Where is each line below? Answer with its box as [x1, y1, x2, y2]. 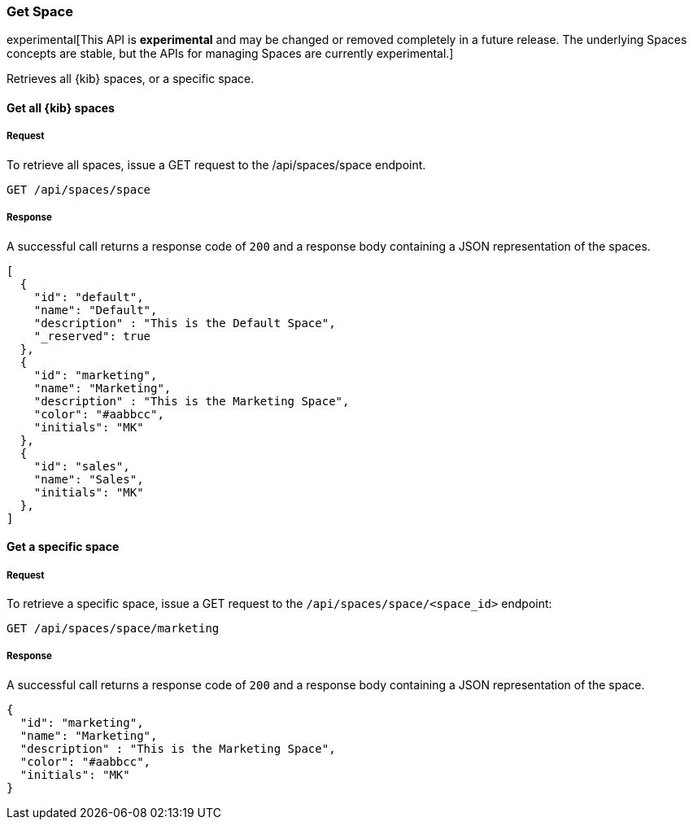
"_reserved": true [33, 329, 151, 343]
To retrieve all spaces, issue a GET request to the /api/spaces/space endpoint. [7, 157, 426, 172]
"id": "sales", [33, 459, 130, 473]
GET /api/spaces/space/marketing [7, 621, 220, 635]
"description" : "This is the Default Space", [33, 316, 336, 330]
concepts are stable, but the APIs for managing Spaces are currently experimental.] [7, 46, 454, 61]
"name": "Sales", [33, 472, 144, 486]
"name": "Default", [33, 303, 158, 317]
